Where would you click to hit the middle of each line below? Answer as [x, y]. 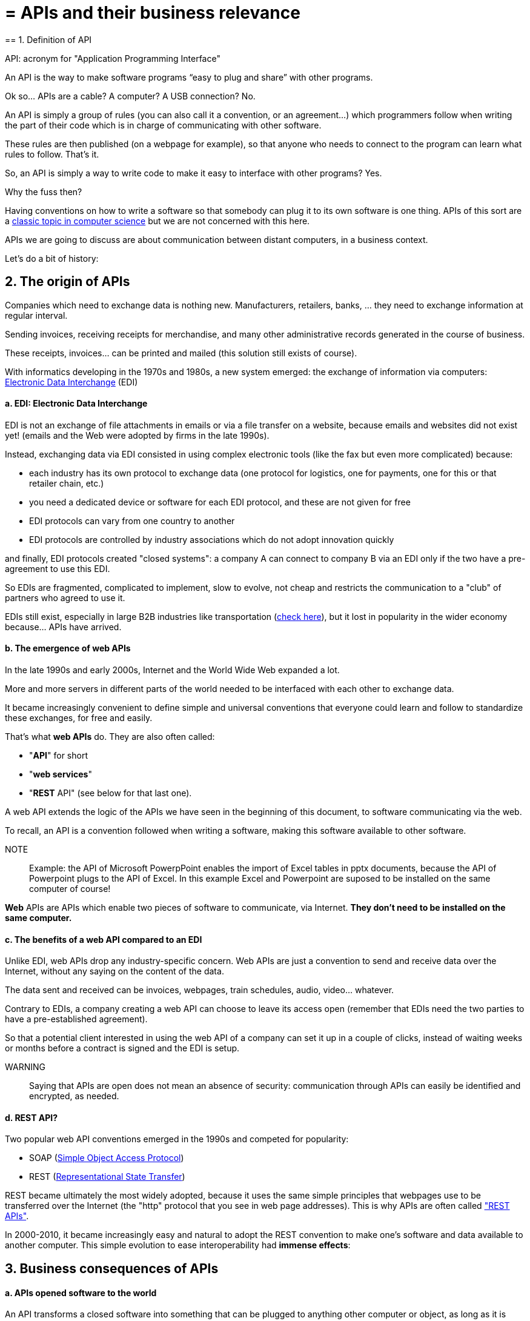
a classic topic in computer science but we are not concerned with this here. [157, 221]
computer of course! [70, 889]
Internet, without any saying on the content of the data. [114, 971]
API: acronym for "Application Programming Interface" [113, 58]
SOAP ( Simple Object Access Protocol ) [107, 1158]
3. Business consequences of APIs [112, 1268]
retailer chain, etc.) [67, 483]
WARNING [25, 1067]
